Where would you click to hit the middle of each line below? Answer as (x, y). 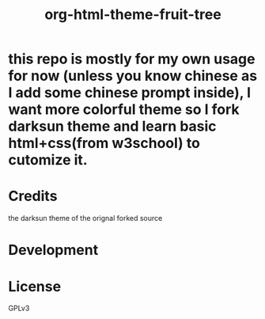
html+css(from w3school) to (104, 143)
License (35, 286)
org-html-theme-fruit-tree (133, 15)
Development (53, 250)
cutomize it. (48, 160)
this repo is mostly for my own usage (132, 59)
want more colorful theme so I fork (124, 110)
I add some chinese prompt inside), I (130, 93)
